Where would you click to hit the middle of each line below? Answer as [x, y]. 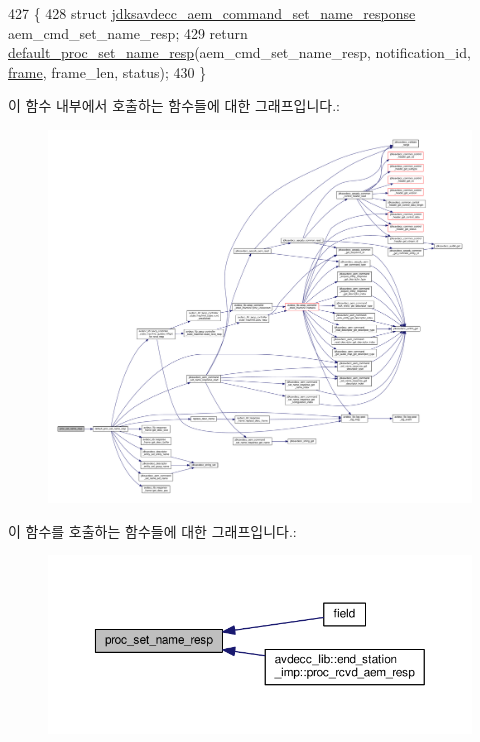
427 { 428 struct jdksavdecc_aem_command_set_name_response [212, 13]
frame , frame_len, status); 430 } [107, 71]
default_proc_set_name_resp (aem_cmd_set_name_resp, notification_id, [239, 52]
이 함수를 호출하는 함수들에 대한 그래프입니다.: [152, 530]
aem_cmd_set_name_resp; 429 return [128, 32]
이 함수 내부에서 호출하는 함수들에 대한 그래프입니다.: [174, 105]
